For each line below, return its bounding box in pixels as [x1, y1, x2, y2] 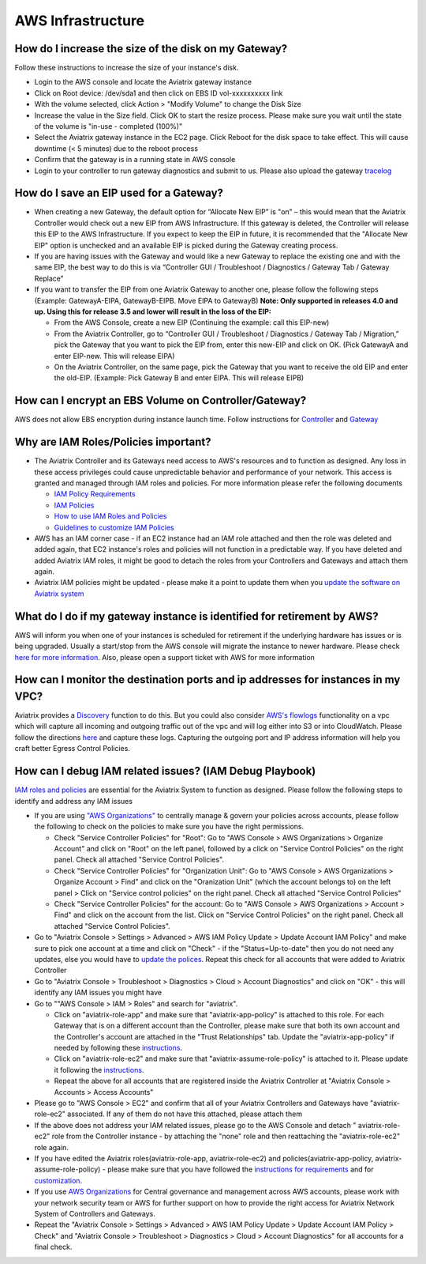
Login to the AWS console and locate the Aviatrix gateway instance [34, 77, 252, 87]
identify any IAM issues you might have [34, 988, 162, 998]
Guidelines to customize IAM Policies [54, 523, 174, 532]
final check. [34, 1242, 73, 1252]
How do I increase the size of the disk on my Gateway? [14, 42, 288, 55]
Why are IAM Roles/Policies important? [14, 436, 211, 449]
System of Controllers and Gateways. [34, 1209, 155, 1218]
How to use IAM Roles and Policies [54, 511, 167, 521]
